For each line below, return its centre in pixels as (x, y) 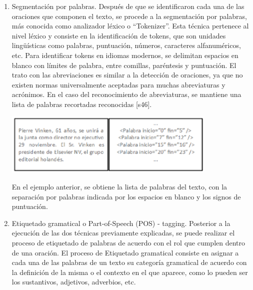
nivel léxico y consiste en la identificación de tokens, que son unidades (119, 35)
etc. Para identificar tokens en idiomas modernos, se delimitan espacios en (125, 55)
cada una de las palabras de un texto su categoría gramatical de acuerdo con (129, 262)
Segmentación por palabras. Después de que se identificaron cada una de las (128, 6)
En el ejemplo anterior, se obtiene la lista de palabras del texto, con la (119, 186)
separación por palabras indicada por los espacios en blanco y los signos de (126, 196)
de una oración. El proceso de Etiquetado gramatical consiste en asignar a (125, 252)
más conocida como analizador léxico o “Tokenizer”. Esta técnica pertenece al (130, 26)
